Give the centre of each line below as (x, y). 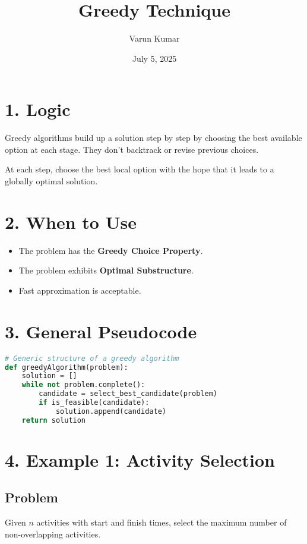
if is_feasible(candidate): (94, 403)
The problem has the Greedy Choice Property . (111, 250)
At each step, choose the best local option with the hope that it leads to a (140, 169)
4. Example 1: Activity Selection (140, 459)
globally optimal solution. (51, 181)
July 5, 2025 (154, 58)
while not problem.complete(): (83, 385)
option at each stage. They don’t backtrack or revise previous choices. (132, 149)
